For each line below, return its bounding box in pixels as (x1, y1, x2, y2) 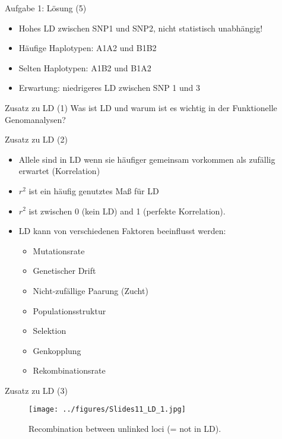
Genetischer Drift (33, 264, 96, 277)
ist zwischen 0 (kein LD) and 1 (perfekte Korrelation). (28, 204, 226, 217)
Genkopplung (33, 344, 81, 356)
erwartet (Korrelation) (18, 165, 100, 177)
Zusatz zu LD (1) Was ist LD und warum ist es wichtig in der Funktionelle (5, 101, 277, 113)
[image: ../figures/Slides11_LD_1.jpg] (28, 405, 186, 414)
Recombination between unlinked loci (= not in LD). (28, 422, 221, 435)
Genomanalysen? (5, 113, 66, 125)
